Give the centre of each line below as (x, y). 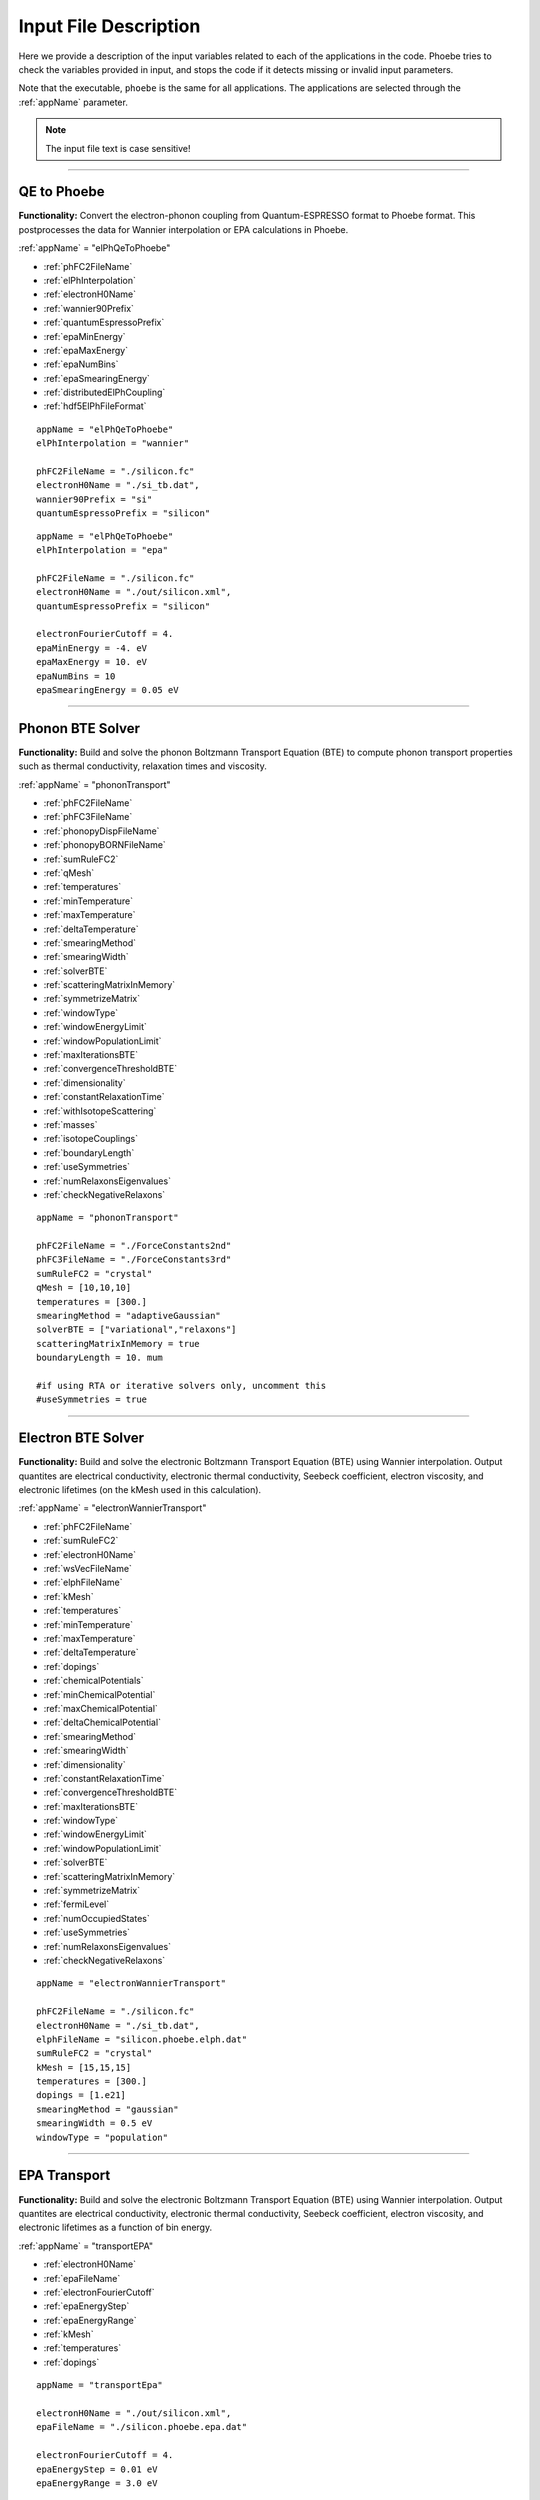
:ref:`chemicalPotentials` (93, 1681)
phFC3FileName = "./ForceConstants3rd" (134, 1259)
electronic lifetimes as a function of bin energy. (115, 2227)
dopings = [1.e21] (81, 2095)
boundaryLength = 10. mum (100, 1358)
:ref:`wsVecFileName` (87, 1569)
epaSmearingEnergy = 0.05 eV (107, 689)
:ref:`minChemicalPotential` (99, 1694)
